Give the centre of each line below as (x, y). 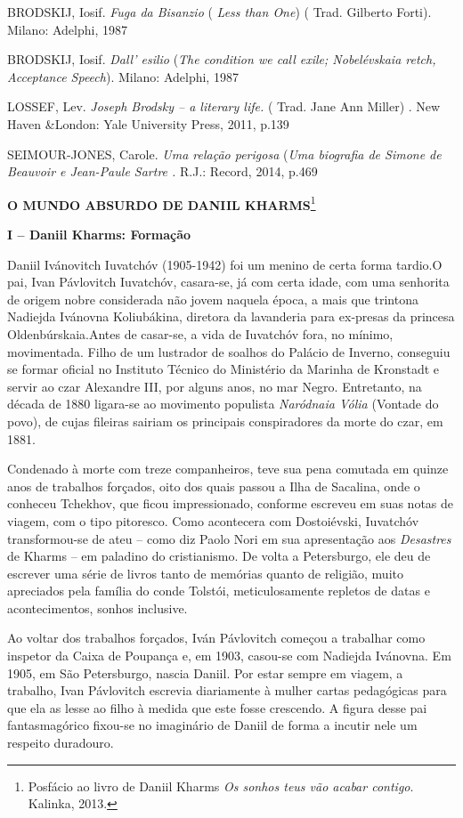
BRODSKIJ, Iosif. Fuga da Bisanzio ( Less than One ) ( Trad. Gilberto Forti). (219, 12)
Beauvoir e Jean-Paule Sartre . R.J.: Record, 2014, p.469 (162, 171)
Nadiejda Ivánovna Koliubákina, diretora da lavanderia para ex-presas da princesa (231, 316)
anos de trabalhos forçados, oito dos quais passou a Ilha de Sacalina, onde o (214, 486)
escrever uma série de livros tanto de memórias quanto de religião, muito (205, 573)
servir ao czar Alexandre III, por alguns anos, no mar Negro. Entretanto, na (215, 386)
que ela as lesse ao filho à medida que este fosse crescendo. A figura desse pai (217, 707)
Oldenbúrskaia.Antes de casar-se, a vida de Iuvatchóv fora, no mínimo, (200, 333)
